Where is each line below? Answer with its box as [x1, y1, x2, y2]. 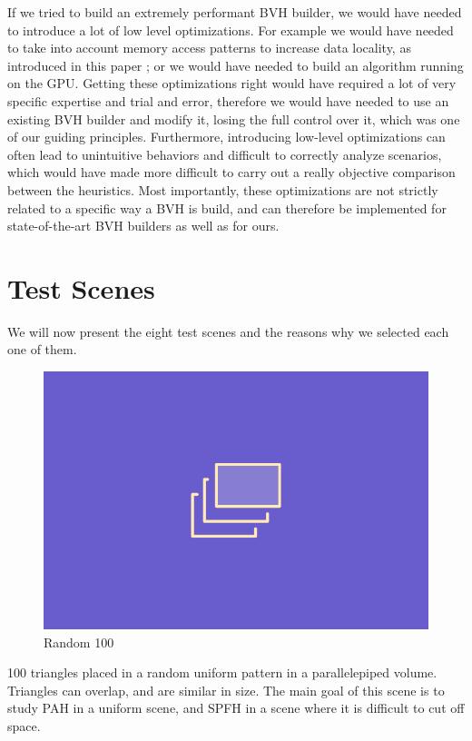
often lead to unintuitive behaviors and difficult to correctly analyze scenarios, [7, 144, 442, 163]
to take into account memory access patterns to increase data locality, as [7, 38, 411, 57]
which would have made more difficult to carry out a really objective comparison [7, 163, 456, 182]
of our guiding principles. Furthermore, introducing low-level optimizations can [7, 127, 446, 146]
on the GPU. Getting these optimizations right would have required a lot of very [7, 74, 457, 93]
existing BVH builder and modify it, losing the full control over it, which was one [7, 109, 460, 128]
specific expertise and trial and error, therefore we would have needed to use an [7, 91, 449, 110]
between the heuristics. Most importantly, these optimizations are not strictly [7, 180, 438, 199]
